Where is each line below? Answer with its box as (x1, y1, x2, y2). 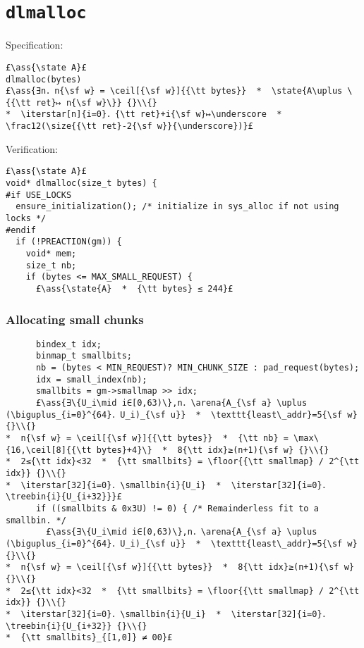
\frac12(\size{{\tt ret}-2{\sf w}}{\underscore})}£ (6, 121, 253, 132)
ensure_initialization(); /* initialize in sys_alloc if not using (16, 201, 339, 212)
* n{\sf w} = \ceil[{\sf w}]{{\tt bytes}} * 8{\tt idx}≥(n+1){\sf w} (6, 562, 354, 573)
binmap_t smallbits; (35, 351, 132, 361)
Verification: (6, 141, 58, 156)
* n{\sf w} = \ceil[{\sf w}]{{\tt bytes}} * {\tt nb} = (6, 433, 289, 444)
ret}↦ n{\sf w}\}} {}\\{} (35, 97, 157, 108)
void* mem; (25, 248, 77, 258)
